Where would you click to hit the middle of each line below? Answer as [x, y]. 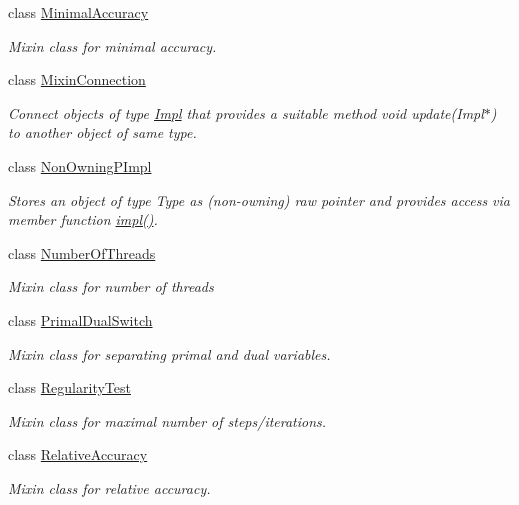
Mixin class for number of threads [111, 286]
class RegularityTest [69, 387]
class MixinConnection [77, 79]
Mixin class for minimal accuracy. [112, 45]
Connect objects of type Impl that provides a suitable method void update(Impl [246, 112]
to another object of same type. [102, 132]
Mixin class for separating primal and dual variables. [169, 353]
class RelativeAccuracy [78, 454]
